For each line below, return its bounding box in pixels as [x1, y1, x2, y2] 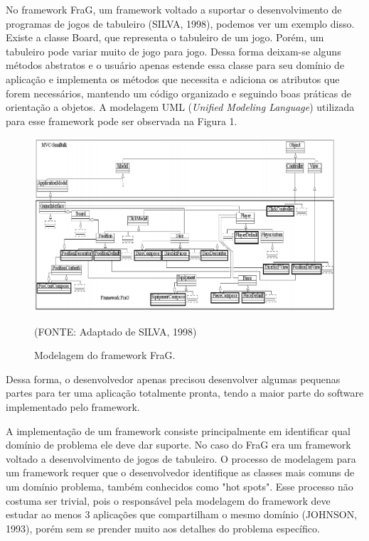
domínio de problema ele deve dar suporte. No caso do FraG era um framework [6, 437, 351, 452]
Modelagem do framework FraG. [34, 348, 176, 363]
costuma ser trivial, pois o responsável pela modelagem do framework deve [6, 493, 331, 508]
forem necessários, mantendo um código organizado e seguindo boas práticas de [6, 85, 351, 100]
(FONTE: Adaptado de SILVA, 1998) [34, 323, 197, 338]
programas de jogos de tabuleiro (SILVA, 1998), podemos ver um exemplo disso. [6, 16, 355, 31]
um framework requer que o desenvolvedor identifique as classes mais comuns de [6, 465, 355, 480]
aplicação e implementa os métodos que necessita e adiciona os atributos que [6, 71, 340, 86]
